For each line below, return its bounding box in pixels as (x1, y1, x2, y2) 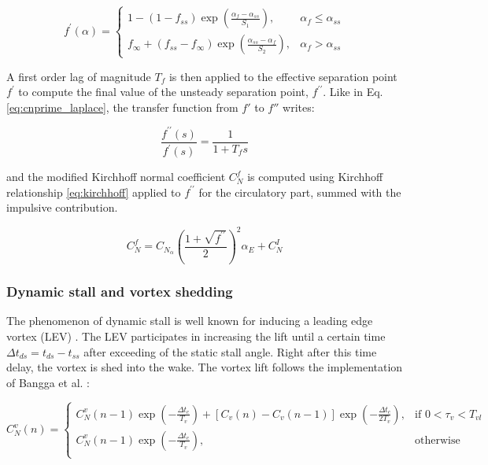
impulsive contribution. (6, 199, 118, 216)
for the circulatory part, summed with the (198, 183, 401, 200)
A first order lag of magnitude (6, 68, 151, 84)
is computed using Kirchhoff (247, 168, 383, 185)
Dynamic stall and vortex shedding (6, 282, 233, 301)
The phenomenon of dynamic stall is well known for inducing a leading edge (6, 312, 373, 329)
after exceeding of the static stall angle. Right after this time (83, 343, 377, 360)
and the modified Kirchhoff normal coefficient (6, 168, 226, 185)
